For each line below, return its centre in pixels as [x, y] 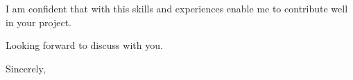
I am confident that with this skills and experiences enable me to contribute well [177, 8]
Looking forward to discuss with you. [84, 45]
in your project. [38, 22]
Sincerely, [26, 68]
